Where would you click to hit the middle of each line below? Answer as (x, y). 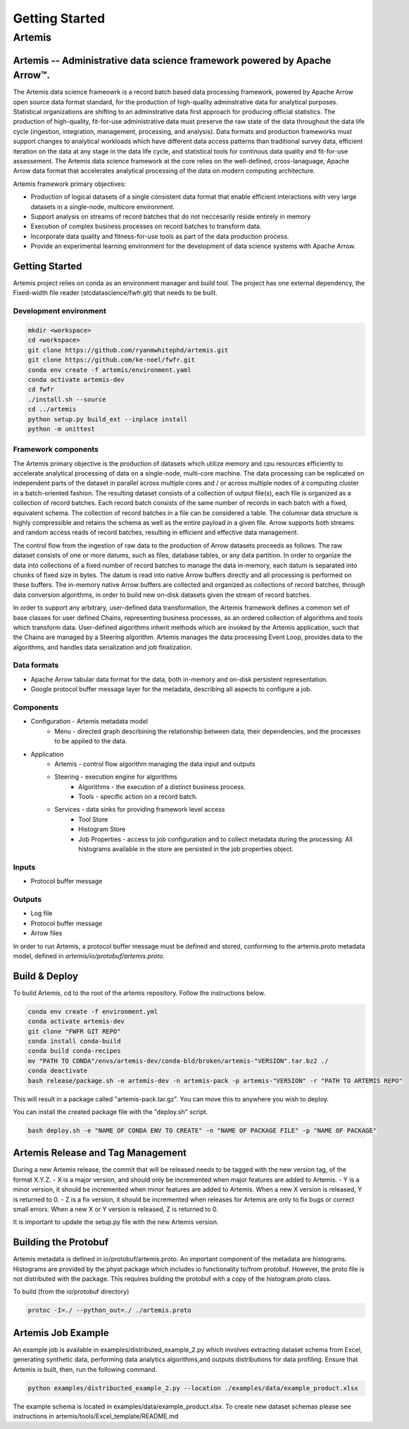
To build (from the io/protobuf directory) (71, 1292)
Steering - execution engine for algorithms (116, 777)
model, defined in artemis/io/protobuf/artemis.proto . (89, 955)
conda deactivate (58, 1071)
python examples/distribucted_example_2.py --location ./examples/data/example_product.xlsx (193, 1388)
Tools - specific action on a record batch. (138, 797)
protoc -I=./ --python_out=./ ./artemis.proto (109, 1310)
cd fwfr (41, 390)
